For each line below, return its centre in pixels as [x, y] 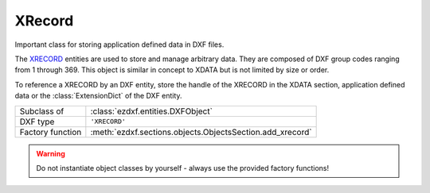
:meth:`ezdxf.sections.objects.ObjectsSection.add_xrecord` [201, 132]
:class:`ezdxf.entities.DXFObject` [151, 111]
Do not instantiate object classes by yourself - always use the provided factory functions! [183, 168]
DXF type [37, 122]
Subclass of [42, 111]
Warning [51, 153]
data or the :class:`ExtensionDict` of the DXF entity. [98, 96]
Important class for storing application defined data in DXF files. [119, 44]
